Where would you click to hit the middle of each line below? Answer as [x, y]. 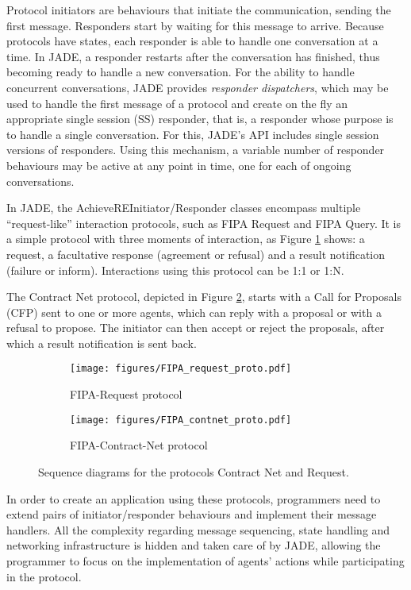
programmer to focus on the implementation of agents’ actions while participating [205, 560]
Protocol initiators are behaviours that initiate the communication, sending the [199, 10]
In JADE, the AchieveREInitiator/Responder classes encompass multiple [184, 208]
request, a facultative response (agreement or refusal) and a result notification [196, 254]
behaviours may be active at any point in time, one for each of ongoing [179, 165]
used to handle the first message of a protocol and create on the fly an [177, 103]
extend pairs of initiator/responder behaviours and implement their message [192, 514]
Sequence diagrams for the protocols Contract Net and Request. [194, 471]
